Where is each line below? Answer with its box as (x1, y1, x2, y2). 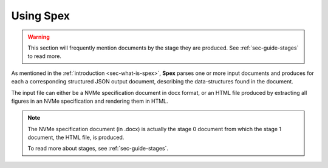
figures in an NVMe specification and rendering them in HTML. (11, 97, 168, 105)
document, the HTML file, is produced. (27, 134, 125, 141)
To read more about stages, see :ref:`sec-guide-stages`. (27, 145, 169, 152)
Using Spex (11, 9, 70, 22)
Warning (27, 33, 50, 40)
